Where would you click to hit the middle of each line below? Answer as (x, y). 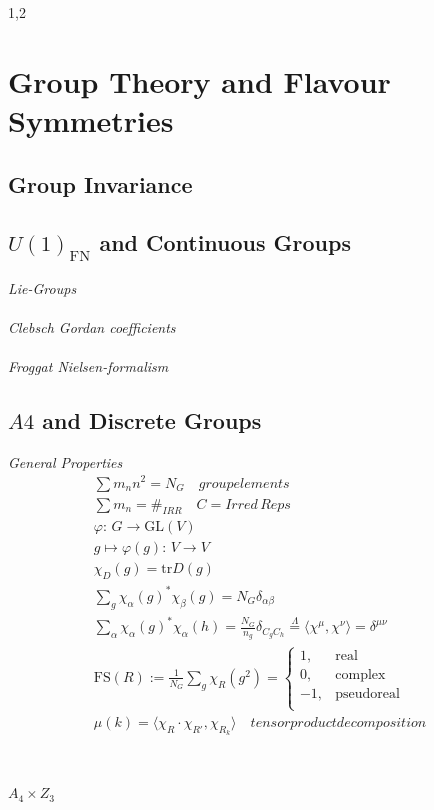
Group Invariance (100, 183)
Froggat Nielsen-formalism (88, 366)
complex (360, 674)
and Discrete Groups (152, 420)
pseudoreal (367, 693)
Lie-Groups (42, 287)
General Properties (65, 461)
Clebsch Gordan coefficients (92, 326)
